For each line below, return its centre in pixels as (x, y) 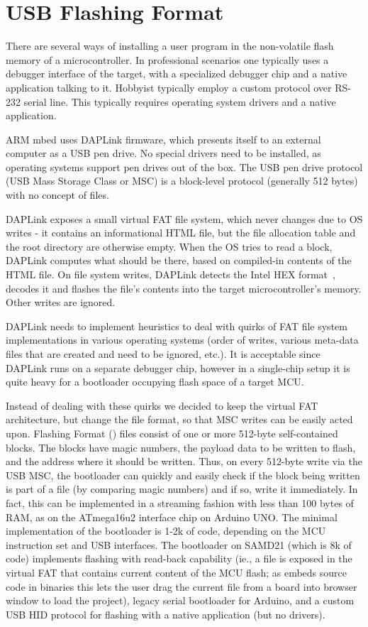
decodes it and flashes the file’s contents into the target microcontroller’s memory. (184, 288)
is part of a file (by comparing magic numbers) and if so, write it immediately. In (182, 489)
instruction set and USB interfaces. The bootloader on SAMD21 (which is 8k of (179, 544)
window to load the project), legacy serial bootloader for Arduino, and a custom (180, 600)
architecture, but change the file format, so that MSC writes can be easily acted (179, 419)
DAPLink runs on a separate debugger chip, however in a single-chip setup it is (178, 367)
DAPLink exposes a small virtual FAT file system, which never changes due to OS (184, 218)
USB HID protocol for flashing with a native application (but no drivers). (166, 614)
